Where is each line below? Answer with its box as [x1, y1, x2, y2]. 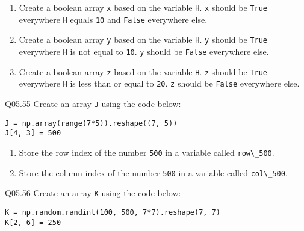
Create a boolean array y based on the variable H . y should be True [19, 33, 267, 46]
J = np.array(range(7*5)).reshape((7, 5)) [5, 119, 178, 128]
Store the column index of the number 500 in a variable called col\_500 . [19, 166, 288, 179]
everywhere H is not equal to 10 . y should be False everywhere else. [19, 45, 269, 57]
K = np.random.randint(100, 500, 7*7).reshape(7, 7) [5, 208, 220, 217]
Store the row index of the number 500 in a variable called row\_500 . [19, 146, 275, 158]
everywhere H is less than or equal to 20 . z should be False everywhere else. [19, 77, 300, 90]
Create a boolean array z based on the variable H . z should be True [19, 65, 267, 78]
